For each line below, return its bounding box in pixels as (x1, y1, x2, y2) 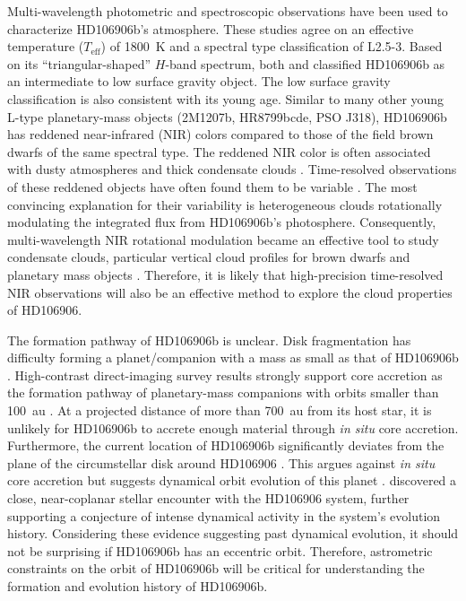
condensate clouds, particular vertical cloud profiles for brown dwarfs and (7, 248, 410, 266)
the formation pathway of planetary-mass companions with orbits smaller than (7, 383, 439, 402)
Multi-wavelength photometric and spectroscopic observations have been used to (7, 2, 448, 20)
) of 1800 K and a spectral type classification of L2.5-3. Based (100, 37, 443, 56)
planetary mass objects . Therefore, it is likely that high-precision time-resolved (7, 265, 444, 283)
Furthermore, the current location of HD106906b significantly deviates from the (7, 436, 444, 455)
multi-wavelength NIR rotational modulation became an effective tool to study (7, 230, 439, 248)
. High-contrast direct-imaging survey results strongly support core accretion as (7, 365, 443, 384)
